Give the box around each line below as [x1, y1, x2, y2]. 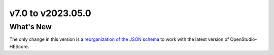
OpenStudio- [230, 36, 257, 42]
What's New [9, 22, 52, 31]
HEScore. [9, 43, 29, 49]
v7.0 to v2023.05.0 [9, 8, 91, 19]
